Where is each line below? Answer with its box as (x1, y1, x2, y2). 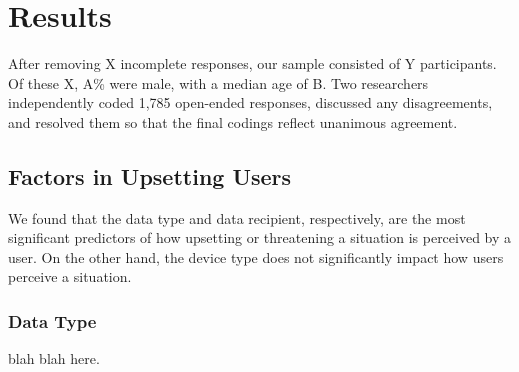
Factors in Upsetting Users (8, 160, 292, 191)
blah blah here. (8, 348, 100, 369)
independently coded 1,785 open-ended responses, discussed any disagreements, (8, 92, 493, 113)
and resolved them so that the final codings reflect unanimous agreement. (8, 111, 458, 132)
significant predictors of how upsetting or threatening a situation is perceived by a (8, 227, 512, 248)
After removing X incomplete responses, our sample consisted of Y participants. (8, 53, 497, 74)
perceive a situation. (8, 266, 132, 287)
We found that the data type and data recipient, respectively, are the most (8, 207, 466, 228)
